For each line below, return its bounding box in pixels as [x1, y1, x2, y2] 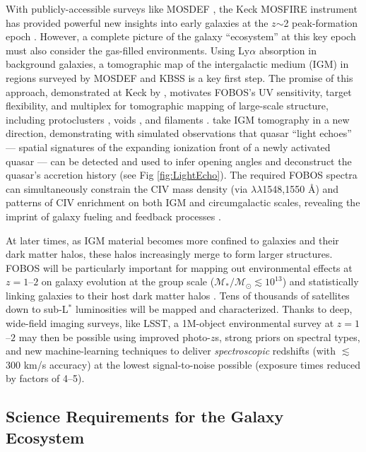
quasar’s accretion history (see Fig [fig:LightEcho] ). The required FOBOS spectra [6, 167, 358, 182]
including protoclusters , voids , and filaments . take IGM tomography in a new [6, 112, 350, 126]
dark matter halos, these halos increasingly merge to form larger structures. [6, 246, 333, 261]
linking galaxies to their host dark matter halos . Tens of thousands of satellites [6, 287, 350, 302]
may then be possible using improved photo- [18, 329, 211, 344]
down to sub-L [6, 302, 69, 316]
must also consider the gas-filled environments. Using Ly [6, 42, 250, 57]
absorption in [259, 42, 317, 57]
